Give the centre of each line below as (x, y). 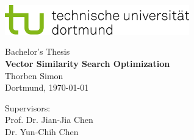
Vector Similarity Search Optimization (88, 63)
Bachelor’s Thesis (38, 51)
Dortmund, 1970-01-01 (47, 87)
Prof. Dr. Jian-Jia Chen (49, 120)
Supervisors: (28, 107)
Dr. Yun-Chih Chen (42, 131)
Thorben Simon (34, 75)
